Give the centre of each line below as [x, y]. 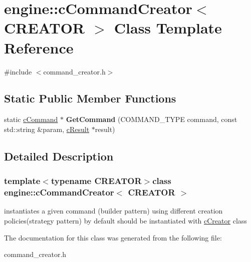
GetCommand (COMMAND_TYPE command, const [152, 119]
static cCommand [31, 119]
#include [18, 71]
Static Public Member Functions [90, 98]
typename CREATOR [96, 181]
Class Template [168, 28]
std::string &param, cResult [47, 129]
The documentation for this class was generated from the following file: [113, 237]
